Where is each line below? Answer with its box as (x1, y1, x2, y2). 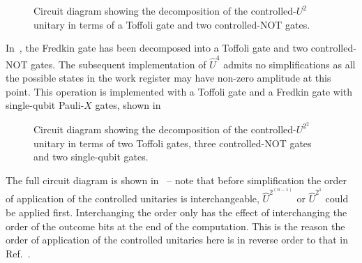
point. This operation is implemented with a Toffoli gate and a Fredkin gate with (6, 84, 353, 98)
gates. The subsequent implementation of (31, 57, 206, 71)
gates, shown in (95, 98, 161, 112)
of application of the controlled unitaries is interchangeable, (6, 191, 259, 206)
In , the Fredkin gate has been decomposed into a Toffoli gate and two (6, 40, 308, 55)
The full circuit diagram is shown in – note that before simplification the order (6, 172, 347, 187)
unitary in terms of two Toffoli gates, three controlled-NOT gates (33, 135, 312, 150)
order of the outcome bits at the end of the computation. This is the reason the (6, 218, 345, 233)
